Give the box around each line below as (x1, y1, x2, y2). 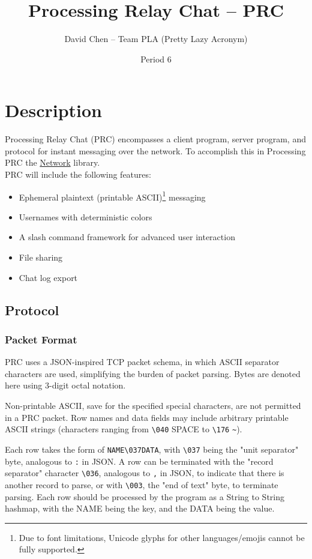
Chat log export (19, 271, 78, 283)
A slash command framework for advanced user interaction (19, 231, 235, 243)
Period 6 (140, 52, 172, 65)
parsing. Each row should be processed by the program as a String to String (5, 490, 284, 503)
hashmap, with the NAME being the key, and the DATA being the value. (5, 502, 275, 515)
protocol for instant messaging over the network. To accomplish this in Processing (5, 144, 306, 157)
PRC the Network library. (5, 156, 100, 169)
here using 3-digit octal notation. (5, 379, 126, 391)
